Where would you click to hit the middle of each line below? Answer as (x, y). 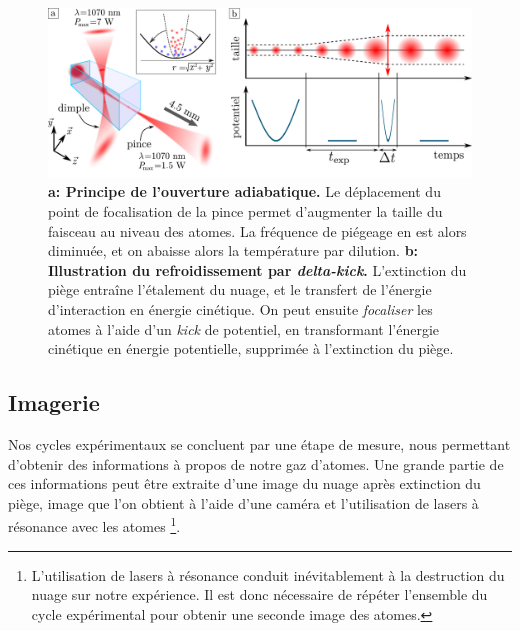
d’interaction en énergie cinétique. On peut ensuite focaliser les (240, 308)
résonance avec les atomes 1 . (94, 524)
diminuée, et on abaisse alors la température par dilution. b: (233, 250)
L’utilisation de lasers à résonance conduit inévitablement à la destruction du (268, 574)
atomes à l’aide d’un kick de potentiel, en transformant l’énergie (244, 328)
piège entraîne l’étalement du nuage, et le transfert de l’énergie (240, 289)
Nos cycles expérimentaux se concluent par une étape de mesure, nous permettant (259, 443)
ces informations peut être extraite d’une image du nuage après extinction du (244, 483)
